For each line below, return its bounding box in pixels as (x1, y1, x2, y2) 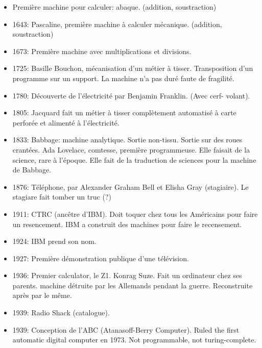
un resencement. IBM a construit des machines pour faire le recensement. (12, 218, 242, 229)
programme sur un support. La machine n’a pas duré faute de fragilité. (12, 72, 234, 83)
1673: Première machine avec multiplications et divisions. (12, 45, 192, 56)
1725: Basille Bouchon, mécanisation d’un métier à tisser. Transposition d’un (12, 63, 253, 73)
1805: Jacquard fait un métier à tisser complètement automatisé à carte (12, 107, 236, 118)
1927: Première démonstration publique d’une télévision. (12, 253, 189, 263)
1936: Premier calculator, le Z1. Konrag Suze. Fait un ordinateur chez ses (12, 270, 242, 281)
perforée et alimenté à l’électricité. (12, 117, 120, 128)
